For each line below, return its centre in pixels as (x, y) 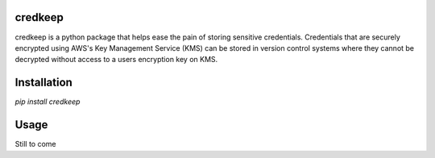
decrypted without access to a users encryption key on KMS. (116, 60)
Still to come (35, 144)
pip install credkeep (48, 102)
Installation (43, 83)
